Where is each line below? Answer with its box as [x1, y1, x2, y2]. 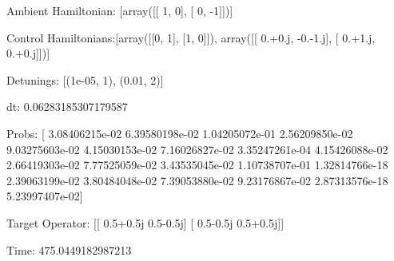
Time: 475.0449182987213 [6, 241, 132, 258]
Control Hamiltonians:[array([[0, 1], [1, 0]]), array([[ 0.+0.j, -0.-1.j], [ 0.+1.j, [6, 29, 376, 45]
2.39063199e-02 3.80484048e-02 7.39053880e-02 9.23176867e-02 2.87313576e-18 [6, 172, 388, 188]
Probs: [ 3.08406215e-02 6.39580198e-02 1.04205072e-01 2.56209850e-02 [6, 125, 353, 141]
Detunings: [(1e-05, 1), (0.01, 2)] [6, 71, 164, 88]
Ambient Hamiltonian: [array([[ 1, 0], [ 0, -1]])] [6, 2, 233, 18]
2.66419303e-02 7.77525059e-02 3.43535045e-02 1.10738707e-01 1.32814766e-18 [6, 156, 388, 173]
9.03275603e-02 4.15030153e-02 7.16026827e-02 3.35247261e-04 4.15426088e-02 [6, 140, 388, 157]
